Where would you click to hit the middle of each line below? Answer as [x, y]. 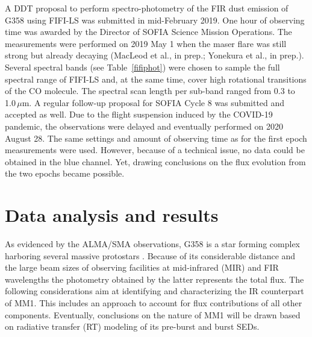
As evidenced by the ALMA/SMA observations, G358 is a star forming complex [152, 244]
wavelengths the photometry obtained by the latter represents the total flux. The [154, 279]
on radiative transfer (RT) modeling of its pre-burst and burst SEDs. [132, 326]
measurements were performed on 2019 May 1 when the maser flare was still [146, 43]
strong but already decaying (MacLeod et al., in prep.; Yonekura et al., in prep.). [154, 55]
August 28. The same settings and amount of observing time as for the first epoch [156, 138]
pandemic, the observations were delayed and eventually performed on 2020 [144, 126]
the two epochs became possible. [65, 173]
